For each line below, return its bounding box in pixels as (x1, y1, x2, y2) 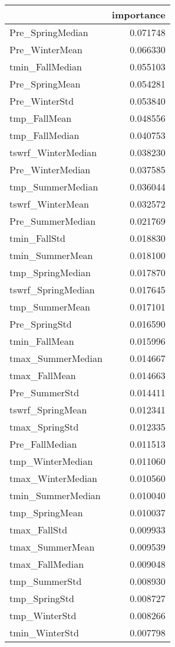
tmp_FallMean (9, 111, 72, 125)
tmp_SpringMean (9, 506, 83, 519)
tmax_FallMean (9, 368, 76, 382)
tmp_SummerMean (9, 300, 90, 313)
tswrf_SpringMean (9, 403, 87, 416)
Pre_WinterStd (9, 94, 74, 108)
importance (111, 8, 166, 21)
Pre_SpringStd (9, 317, 72, 331)
